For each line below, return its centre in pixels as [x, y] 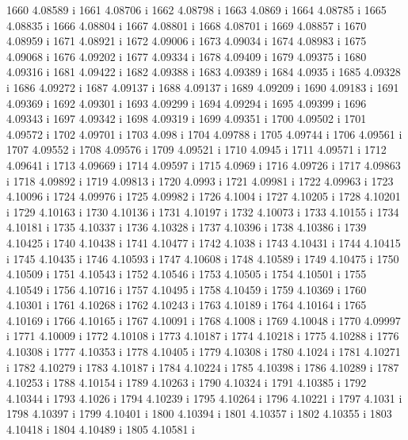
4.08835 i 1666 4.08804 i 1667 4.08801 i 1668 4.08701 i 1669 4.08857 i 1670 [187, 25]
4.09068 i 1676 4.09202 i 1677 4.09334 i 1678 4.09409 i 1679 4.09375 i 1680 [187, 56]
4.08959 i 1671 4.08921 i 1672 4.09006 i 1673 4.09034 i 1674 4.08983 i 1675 [187, 41]
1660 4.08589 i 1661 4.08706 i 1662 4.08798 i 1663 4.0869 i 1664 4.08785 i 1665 [196, 10]
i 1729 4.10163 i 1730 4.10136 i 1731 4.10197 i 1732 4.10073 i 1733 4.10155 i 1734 [203, 211]
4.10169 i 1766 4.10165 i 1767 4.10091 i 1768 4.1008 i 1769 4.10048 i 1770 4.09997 [204, 320]
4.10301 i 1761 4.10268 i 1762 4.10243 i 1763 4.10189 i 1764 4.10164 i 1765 [187, 305]
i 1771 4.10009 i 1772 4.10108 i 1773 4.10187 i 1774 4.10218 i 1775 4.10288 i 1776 [203, 336]
